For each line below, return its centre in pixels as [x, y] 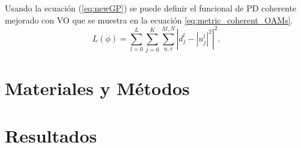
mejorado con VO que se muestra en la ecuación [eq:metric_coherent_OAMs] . [149, 20]
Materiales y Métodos [97, 88]
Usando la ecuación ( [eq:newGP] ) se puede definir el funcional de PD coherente [151, 8]
